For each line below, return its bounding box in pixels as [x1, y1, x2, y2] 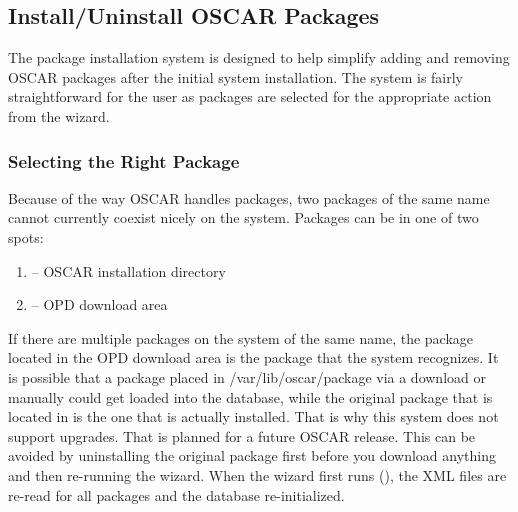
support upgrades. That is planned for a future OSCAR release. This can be [8, 425, 476, 446]
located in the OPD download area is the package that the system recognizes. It [8, 347, 499, 368]
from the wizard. [8, 105, 110, 126]
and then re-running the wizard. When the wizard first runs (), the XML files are [8, 464, 507, 485]
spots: [8, 226, 44, 247]
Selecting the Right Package [8, 148, 240, 173]
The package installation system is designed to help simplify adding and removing [8, 47, 510, 68]
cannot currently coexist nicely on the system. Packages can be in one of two [8, 207, 479, 228]
